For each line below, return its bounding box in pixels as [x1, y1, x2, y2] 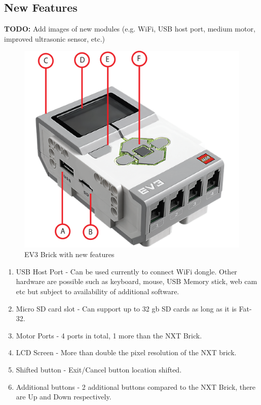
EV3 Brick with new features [24, 249, 115, 260]
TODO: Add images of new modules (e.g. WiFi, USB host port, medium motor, [4, 23, 255, 34]
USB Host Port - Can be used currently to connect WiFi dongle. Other [16, 266, 237, 276]
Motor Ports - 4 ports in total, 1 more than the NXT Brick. [16, 330, 202, 340]
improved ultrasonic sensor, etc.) [4, 33, 105, 44]
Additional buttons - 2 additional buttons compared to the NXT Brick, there [16, 381, 256, 392]
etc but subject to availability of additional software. [16, 286, 179, 297]
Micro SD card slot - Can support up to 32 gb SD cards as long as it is [16, 303, 237, 314]
